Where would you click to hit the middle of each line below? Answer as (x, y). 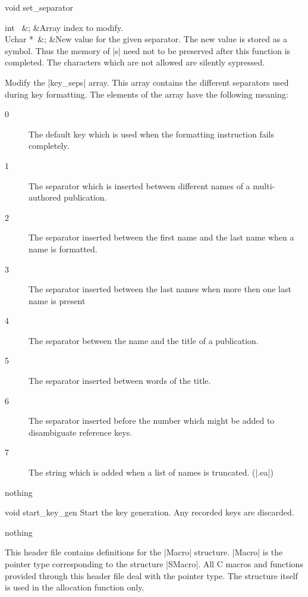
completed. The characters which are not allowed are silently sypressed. (135, 62)
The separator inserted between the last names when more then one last (160, 289)
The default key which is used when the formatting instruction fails (152, 134)
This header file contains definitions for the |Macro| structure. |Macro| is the (144, 552)
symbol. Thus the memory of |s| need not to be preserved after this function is (148, 50)
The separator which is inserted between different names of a (139, 185)
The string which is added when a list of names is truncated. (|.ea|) (151, 472)
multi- (264, 185)
